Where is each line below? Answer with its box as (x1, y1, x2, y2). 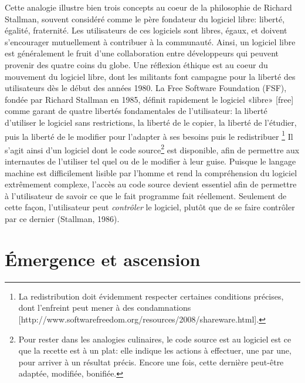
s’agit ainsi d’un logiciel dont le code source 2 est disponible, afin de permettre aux (5, 142, 300, 156)
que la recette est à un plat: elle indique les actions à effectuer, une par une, (18, 344, 292, 357)
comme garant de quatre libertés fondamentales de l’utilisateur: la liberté (5, 105, 267, 117)
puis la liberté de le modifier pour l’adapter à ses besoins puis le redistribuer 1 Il (5, 128, 293, 142)
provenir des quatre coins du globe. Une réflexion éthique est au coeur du (5, 58, 268, 70)
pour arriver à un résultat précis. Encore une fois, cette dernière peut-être (18, 355, 284, 368)
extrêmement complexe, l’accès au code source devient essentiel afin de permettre (5, 178, 297, 190)
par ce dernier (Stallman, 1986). (5, 213, 120, 224)
